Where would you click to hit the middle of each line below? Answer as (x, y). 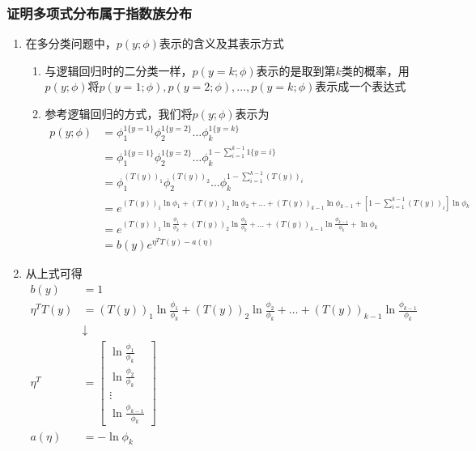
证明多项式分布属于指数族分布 (100, 13)
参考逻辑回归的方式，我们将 (119, 113)
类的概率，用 (375, 70)
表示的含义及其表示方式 (221, 43)
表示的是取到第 (296, 70)
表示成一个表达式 (361, 86)
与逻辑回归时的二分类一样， (119, 70)
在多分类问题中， (71, 43)
